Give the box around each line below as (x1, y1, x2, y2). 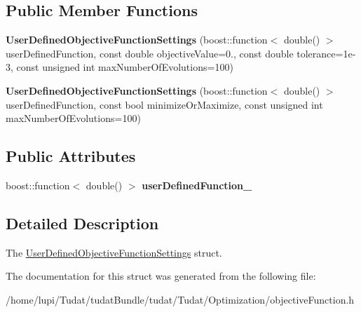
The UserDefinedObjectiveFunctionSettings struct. (6, 245, 222, 259)
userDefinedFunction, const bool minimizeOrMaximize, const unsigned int (6, 97, 323, 111)
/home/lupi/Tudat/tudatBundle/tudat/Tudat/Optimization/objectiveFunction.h (6, 292, 355, 306)
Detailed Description (6, 212, 159, 233)
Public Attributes (6, 145, 136, 167)
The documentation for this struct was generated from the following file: (6, 269, 316, 283)
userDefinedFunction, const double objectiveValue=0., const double (6, 46, 294, 60)
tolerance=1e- (297, 46, 356, 60)
